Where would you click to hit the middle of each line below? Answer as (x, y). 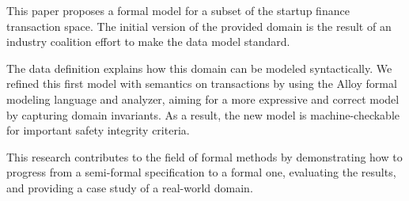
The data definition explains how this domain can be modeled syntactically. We (199, 68)
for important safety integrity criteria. (98, 130)
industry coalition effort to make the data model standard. (148, 42)
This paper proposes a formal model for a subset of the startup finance (178, 10)
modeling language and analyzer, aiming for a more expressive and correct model (203, 99)
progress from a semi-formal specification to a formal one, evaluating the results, (201, 172)
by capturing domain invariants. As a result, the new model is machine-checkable (203, 114)
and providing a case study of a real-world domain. (130, 187)
